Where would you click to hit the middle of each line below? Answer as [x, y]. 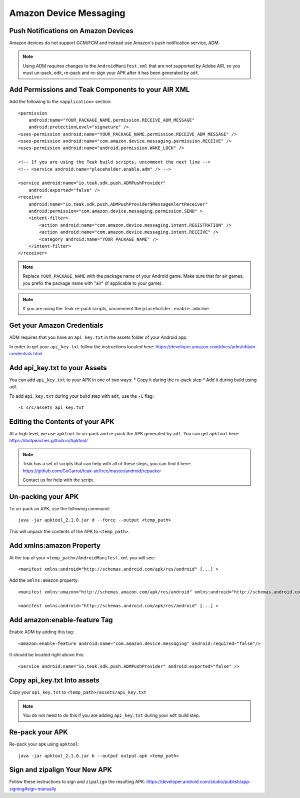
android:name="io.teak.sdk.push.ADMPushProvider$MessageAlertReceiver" [118, 204]
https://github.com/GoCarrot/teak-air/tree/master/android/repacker [92, 471]
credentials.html [26, 353]
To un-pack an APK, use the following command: [59, 508]
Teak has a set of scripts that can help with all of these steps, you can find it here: [107, 464]
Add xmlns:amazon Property [55, 546]
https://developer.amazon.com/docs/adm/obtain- [206, 346]
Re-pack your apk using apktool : [44, 744]
